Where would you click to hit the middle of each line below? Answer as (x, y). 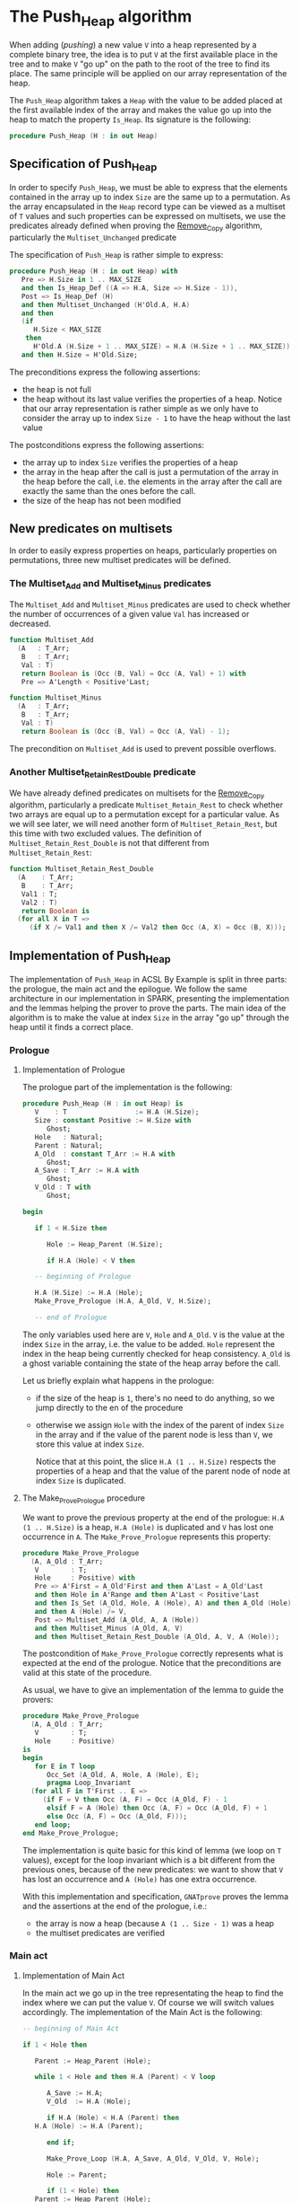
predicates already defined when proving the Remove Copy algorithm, (136, 227)
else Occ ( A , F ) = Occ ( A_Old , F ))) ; (117, 1816)
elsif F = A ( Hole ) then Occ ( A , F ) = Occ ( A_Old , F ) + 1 (157, 1808)
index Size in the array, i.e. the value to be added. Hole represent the (149, 1343)
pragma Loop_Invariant (89, 1783)
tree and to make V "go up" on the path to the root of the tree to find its (140, 64)
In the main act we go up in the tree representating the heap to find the (153, 1993)
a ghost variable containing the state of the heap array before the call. (151, 1363)
